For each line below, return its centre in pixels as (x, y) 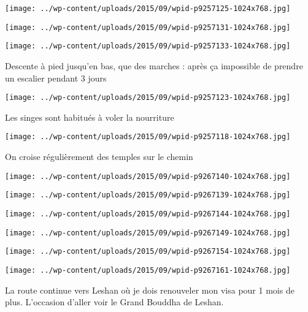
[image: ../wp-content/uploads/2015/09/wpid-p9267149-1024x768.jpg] (148, 233)
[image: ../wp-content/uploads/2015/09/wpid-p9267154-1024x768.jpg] (148, 252)
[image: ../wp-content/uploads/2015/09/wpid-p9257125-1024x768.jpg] (148, 9)
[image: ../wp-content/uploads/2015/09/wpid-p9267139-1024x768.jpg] (148, 195)
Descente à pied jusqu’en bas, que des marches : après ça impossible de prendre (154, 65)
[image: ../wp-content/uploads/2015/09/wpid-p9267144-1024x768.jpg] (148, 214)
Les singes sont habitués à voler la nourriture (90, 117)
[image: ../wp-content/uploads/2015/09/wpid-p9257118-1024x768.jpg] (148, 137)
